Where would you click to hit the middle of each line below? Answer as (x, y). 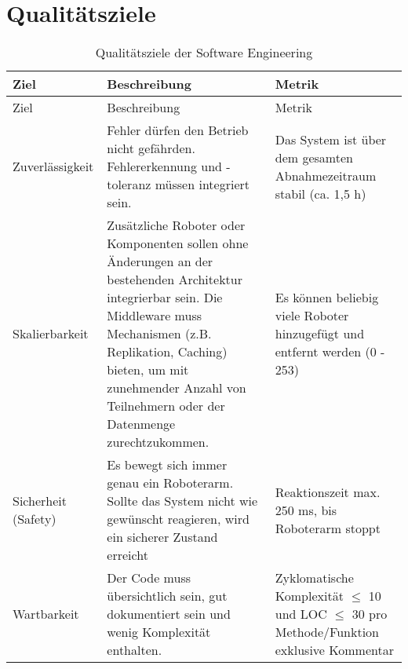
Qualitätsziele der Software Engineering (204, 53)
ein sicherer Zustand (162, 537)
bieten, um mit (148, 370)
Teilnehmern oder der (166, 406)
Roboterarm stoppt (328, 528)
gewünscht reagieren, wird (178, 519)
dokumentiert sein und (169, 614)
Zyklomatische (314, 578)
